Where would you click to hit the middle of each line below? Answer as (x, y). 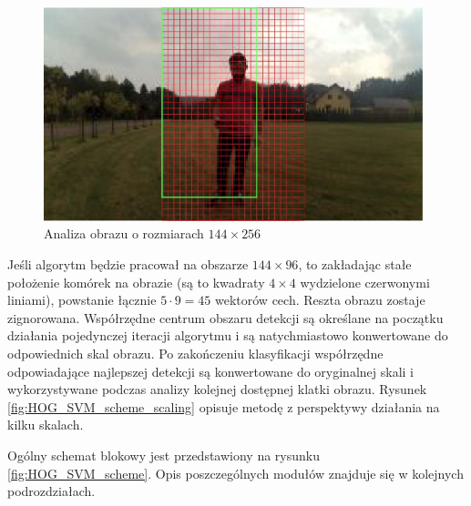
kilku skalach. (46, 425)
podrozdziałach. (51, 491)
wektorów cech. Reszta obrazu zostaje (320, 300)
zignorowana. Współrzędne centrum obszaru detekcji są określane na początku (225, 317)
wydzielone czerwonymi (365, 282)
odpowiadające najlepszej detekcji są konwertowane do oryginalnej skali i (210, 371)
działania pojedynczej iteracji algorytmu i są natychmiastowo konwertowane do (228, 335)
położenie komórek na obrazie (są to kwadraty (136, 282)
